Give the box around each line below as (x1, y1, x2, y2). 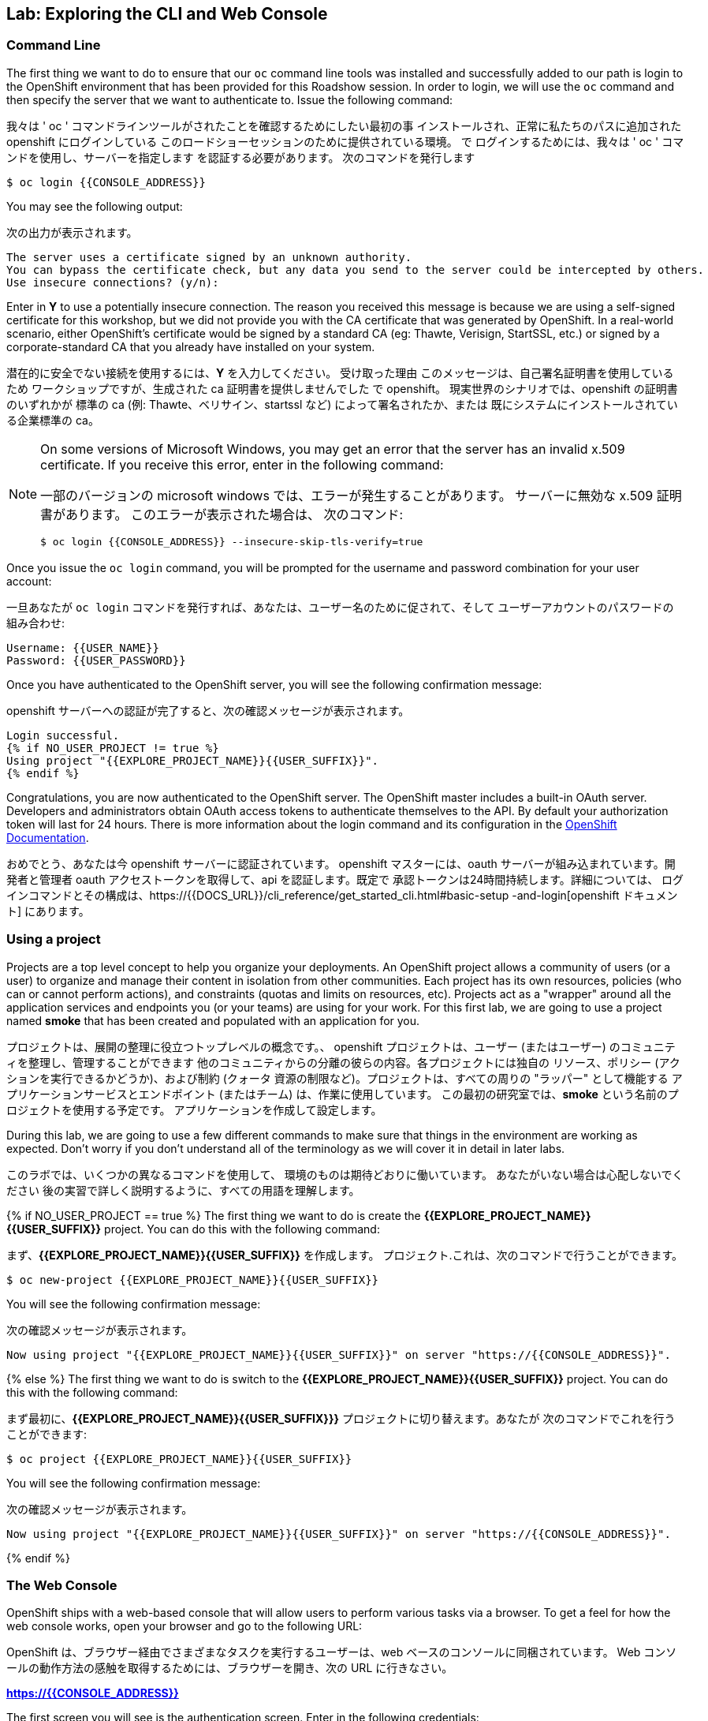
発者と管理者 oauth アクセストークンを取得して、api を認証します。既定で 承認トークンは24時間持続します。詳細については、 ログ (6, 872, 684, 886)
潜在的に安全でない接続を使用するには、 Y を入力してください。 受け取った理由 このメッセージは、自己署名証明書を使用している (6, 365, 674, 380)
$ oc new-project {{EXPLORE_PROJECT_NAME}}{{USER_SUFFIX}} (6, 1273, 379, 1286)
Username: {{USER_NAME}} (6, 641, 159, 654)
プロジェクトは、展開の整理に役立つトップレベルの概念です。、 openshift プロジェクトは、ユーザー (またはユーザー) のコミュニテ (6, 1039, 676, 1053)
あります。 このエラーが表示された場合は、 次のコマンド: (65, 506, 404, 522)
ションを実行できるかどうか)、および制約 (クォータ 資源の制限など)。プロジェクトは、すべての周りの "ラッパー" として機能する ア (6, 1071, 683, 1085)
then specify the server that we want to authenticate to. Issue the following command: (6, 92, 453, 107)
